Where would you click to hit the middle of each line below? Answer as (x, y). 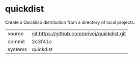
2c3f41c (42, 41)
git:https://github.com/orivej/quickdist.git (79, 33)
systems (17, 49)
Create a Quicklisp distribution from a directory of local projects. (70, 22)
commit (16, 41)
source (15, 33)
